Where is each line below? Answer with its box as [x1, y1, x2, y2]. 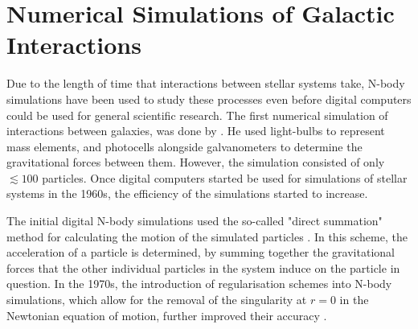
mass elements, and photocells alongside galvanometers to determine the [6, 138, 363, 154]
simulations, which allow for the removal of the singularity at [6, 291, 307, 308]
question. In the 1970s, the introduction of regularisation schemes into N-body [6, 275, 392, 292]
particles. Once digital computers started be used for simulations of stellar [42, 169, 408, 186]
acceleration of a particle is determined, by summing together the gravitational [6, 244, 395, 261]
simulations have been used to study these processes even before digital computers [6, 90, 412, 107]
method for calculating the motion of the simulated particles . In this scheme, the [6, 228, 408, 245]
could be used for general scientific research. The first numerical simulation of [6, 106, 388, 123]
